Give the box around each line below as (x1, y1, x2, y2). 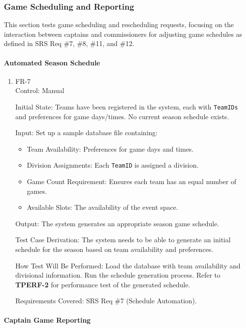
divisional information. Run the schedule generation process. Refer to (15, 270, 221, 280)
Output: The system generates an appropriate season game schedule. (15, 218, 219, 228)
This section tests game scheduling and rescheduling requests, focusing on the (4, 19, 234, 30)
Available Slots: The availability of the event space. (27, 202, 178, 212)
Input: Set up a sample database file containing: (15, 127, 158, 138)
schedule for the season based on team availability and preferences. (15, 244, 214, 254)
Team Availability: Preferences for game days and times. (27, 143, 194, 154)
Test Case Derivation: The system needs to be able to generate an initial (15, 234, 231, 245)
